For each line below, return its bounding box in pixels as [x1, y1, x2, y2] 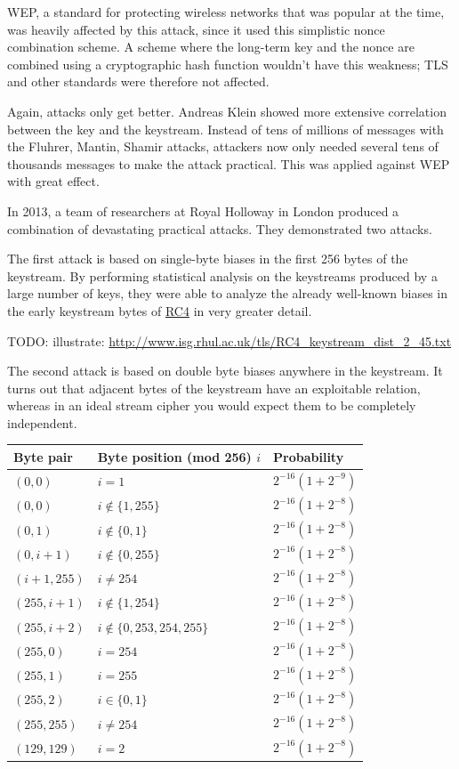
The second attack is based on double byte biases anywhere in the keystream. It [7, 361, 443, 380]
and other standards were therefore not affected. [7, 72, 270, 91]
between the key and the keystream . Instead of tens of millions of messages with [7, 119, 444, 138]
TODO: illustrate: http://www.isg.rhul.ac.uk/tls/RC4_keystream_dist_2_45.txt [7, 331, 452, 350]
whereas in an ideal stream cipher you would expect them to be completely [7, 396, 416, 415]
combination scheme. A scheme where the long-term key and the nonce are [7, 37, 415, 56]
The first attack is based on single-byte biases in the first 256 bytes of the [7, 249, 408, 268]
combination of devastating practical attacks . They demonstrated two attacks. [7, 219, 432, 238]
